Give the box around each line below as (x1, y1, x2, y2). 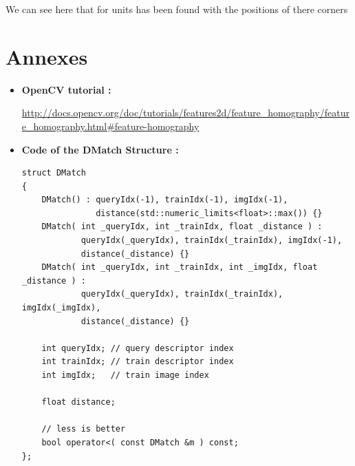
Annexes (6, 42, 88, 70)
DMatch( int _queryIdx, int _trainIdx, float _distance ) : (41, 222, 323, 232)
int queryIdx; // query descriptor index (41, 343, 234, 353)
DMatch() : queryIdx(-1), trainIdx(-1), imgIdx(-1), (41, 195, 288, 205)
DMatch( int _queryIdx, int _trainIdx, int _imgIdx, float (41, 262, 318, 273)
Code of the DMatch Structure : (21, 142, 179, 156)
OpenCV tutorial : (21, 82, 111, 96)
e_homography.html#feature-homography (21, 118, 200, 133)
